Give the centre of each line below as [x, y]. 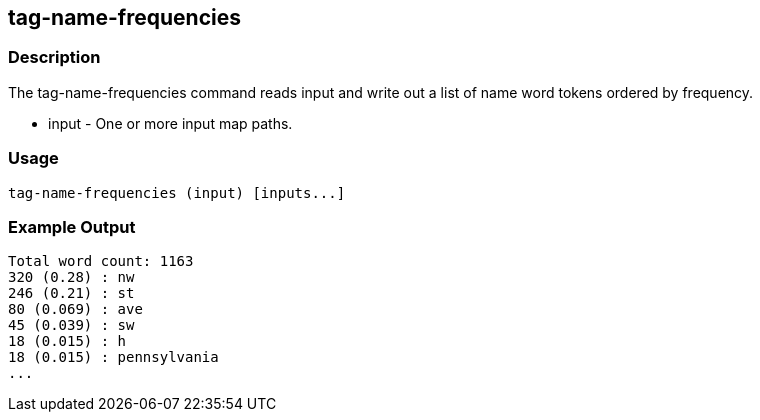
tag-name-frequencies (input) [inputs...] [177, 192]
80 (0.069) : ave [75, 309]
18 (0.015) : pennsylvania [113, 357]
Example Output [72, 226]
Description [54, 57]
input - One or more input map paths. [170, 123]
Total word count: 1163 [101, 261]
